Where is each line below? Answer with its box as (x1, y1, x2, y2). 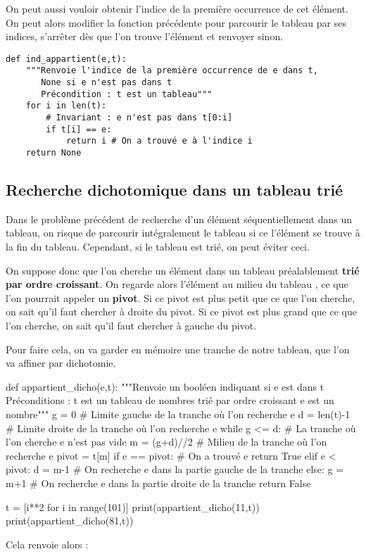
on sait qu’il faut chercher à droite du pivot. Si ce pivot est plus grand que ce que (6, 304, 357, 319)
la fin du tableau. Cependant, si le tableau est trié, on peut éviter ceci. (6, 239, 310, 254)
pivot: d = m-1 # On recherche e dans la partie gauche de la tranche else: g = (6, 462, 344, 477)
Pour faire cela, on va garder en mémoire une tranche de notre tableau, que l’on (6, 341, 350, 356)
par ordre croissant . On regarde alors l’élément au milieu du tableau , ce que (6, 277, 348, 291)
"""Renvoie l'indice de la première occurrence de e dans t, (25, 65, 318, 76)
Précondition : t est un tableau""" (41, 89, 213, 99)
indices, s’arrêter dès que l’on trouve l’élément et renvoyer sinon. (6, 29, 284, 44)
